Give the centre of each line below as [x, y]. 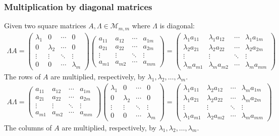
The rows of [22, 77]
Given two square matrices [45, 26]
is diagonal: [177, 26]
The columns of [28, 127]
